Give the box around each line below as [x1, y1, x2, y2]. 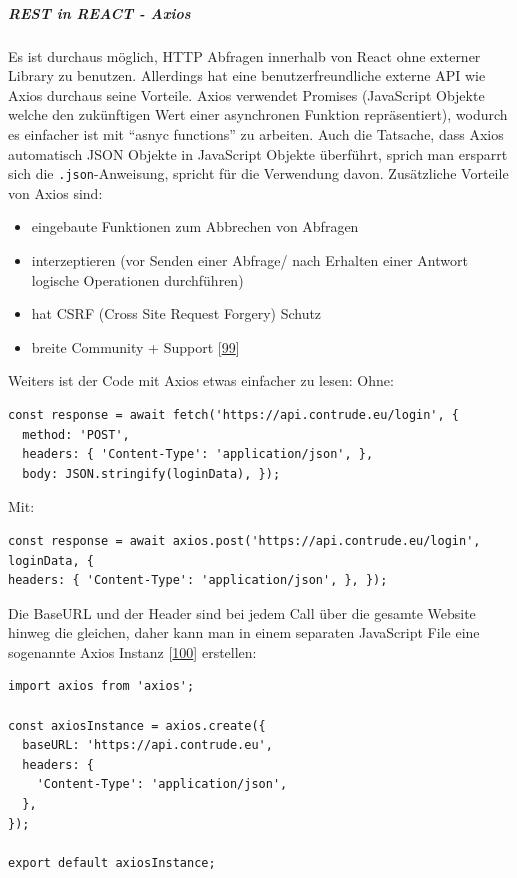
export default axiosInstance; [8, 855, 216, 870]
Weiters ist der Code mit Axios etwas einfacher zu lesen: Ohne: [8, 370, 394, 391]
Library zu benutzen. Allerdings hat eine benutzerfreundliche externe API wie [8, 65, 486, 86]
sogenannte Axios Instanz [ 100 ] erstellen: [8, 641, 257, 662]
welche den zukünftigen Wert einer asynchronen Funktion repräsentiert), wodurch [8, 104, 508, 125]
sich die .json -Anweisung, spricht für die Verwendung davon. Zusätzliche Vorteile [8, 163, 509, 184]
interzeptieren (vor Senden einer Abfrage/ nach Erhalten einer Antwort [31, 249, 468, 270]
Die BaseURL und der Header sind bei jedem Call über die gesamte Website [8, 602, 476, 623]
